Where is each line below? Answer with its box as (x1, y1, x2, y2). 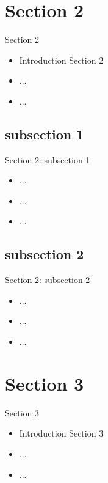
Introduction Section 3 (19, 427, 104, 440)
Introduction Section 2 (19, 53, 104, 66)
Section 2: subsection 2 (5, 273, 90, 286)
